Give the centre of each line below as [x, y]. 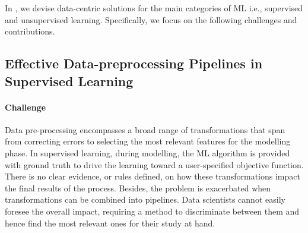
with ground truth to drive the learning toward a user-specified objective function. [154, 164]
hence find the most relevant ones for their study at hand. [110, 223]
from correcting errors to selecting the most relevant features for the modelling [148, 141]
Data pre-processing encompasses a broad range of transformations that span [145, 129]
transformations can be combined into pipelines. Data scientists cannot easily [145, 199]
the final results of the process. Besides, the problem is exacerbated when [138, 188]
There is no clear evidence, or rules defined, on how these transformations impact [153, 176]
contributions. [30, 31]
